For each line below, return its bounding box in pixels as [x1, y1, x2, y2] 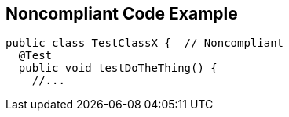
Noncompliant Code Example [5, 4, 238, 23]
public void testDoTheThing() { [18, 62, 218, 75]
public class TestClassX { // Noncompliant [5, 37, 284, 50]
